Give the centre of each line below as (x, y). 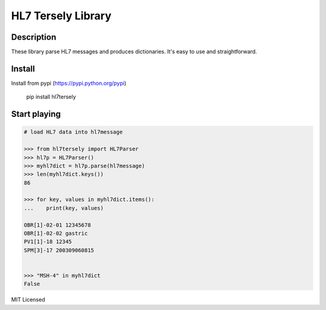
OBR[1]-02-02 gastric (56, 233)
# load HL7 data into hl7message (73, 132)
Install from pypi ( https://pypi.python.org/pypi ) (69, 83)
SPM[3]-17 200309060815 (59, 250)
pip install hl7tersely (51, 97)
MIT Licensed (28, 300)
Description (34, 37)
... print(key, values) (64, 208)
